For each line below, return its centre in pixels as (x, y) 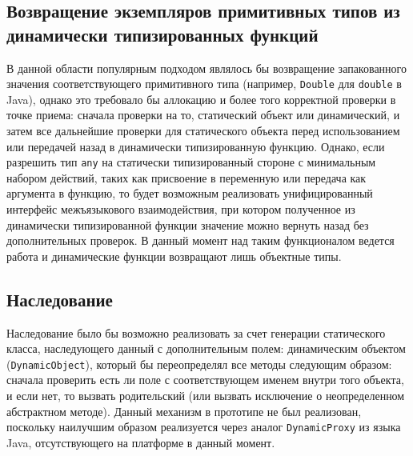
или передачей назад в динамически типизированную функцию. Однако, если (196, 146)
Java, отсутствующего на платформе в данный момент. (141, 442)
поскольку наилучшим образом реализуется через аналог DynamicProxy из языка (204, 427)
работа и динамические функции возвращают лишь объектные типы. (174, 256)
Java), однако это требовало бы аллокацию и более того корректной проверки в (201, 99)
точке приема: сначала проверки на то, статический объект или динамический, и (203, 115)
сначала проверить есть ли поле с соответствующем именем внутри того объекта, (205, 380)
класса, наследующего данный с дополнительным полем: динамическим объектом (206, 348)
